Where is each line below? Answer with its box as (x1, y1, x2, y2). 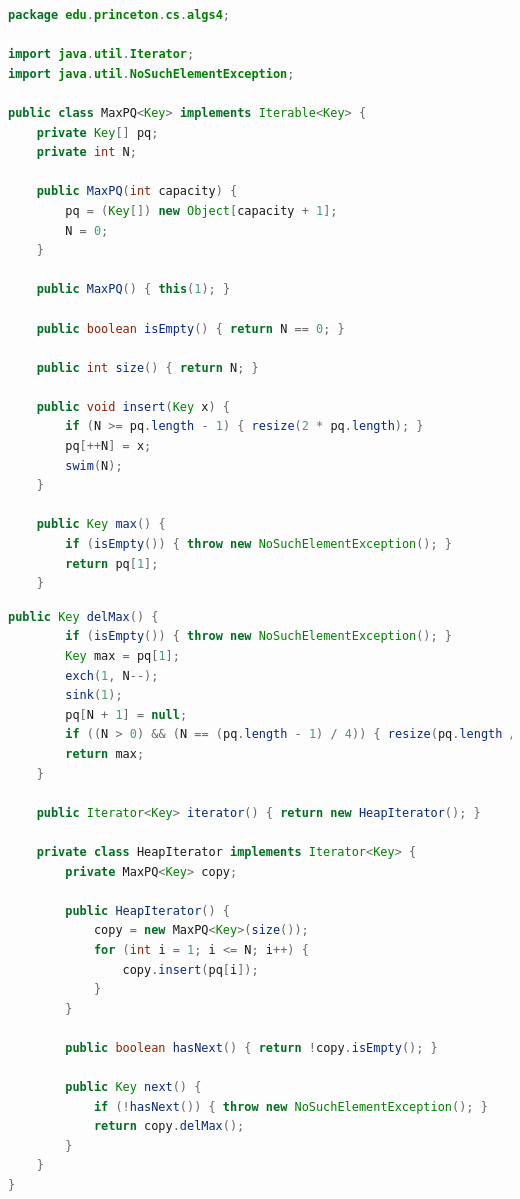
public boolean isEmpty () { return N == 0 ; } (36, 321, 345, 336)
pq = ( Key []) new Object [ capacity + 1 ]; (65, 203, 338, 218)
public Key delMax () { (8, 609, 159, 624)
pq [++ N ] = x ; (65, 439, 152, 454)
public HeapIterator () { (65, 903, 230, 918)
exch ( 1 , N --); (65, 668, 159, 683)
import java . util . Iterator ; (8, 47, 195, 62)
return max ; (65, 746, 145, 761)
